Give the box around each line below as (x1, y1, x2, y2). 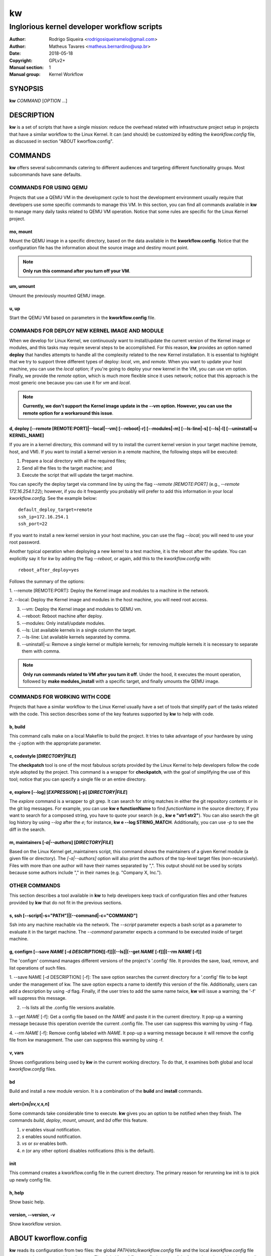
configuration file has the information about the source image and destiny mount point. (9, 245, 189, 251)
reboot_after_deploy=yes (18, 567, 79, 573)
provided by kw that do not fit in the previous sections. (9, 899, 122, 905)
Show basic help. (9, 1199, 45, 1205)
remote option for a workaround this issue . (23, 410, 114, 416)
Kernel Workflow (49, 71, 84, 77)
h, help (9, 1190, 24, 1196)
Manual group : (9, 71, 41, 77)
